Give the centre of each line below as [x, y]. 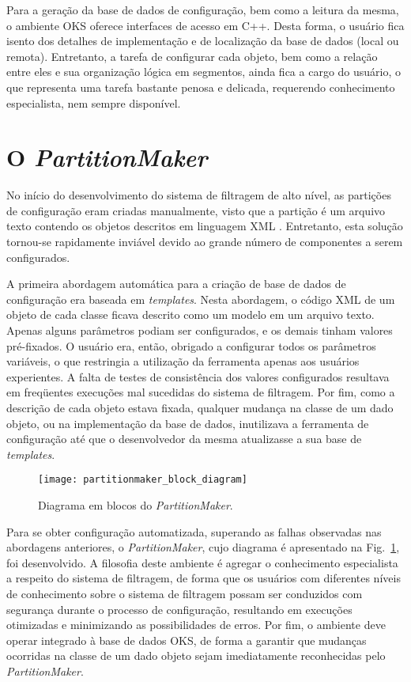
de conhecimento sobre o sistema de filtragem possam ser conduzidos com [185, 593]
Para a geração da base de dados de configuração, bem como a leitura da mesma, [203, 9]
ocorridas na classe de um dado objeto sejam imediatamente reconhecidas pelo [196, 655]
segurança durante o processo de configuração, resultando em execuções [179, 609]
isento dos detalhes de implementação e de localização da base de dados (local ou [203, 41]
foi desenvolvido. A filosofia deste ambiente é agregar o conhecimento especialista [202, 562]
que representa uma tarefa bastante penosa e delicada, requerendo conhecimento [201, 87]
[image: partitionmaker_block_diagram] [143, 480]
